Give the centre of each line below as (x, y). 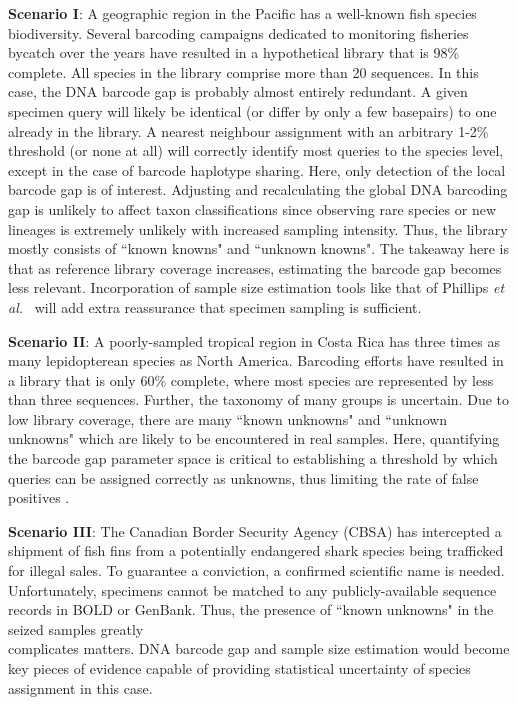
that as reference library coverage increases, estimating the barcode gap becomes (255, 267)
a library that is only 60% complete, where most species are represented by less (251, 379)
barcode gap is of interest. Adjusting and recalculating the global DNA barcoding (258, 189)
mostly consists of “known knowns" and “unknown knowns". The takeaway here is (259, 248)
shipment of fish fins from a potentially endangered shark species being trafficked (256, 550)
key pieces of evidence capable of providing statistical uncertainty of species (239, 668)
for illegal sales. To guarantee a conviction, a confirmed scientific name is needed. (256, 570)
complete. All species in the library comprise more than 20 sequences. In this (243, 71)
